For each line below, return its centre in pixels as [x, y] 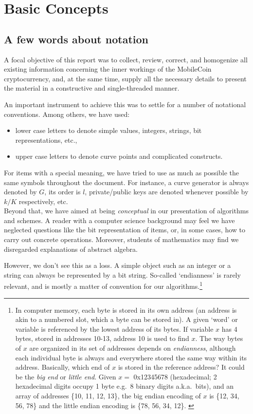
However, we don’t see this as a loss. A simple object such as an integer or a [117, 265]
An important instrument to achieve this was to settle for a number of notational [125, 104]
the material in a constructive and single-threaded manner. [92, 88]
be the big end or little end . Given [66, 376]
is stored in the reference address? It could [181, 367]
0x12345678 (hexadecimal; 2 [175, 376]
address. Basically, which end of [63, 367]
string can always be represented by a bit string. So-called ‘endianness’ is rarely [122, 274]
